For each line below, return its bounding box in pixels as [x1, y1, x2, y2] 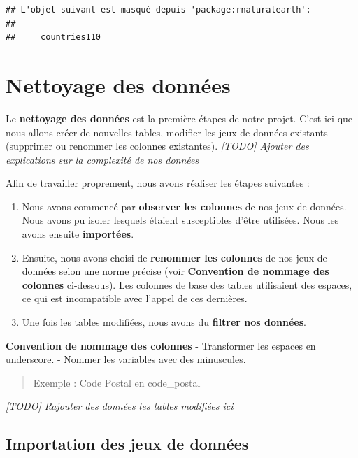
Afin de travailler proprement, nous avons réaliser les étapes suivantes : [6, 176, 310, 190]
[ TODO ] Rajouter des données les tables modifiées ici [6, 399, 234, 413]
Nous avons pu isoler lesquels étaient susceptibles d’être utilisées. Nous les [22, 213, 339, 227]
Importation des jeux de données [6, 433, 249, 455]
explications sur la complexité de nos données [6, 152, 199, 166]
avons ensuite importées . [22, 227, 134, 241]
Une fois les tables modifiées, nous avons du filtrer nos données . [22, 315, 306, 329]
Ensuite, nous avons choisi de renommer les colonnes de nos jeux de [22, 250, 327, 264]
